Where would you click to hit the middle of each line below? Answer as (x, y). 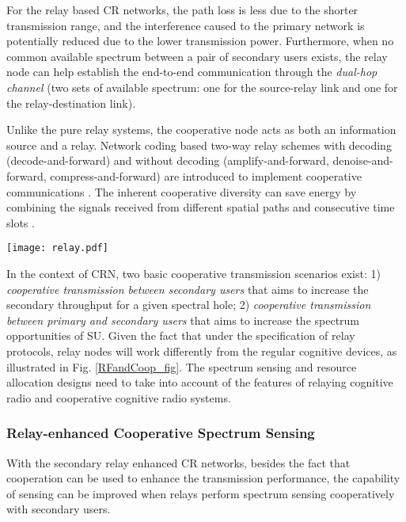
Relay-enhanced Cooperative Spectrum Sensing (161, 433)
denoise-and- (363, 160)
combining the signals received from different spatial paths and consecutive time (201, 207)
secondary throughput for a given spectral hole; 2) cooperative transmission (189, 305)
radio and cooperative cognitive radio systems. (119, 397)
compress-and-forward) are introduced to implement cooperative (206, 175)
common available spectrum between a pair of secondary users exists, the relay (197, 56)
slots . (21, 222)
